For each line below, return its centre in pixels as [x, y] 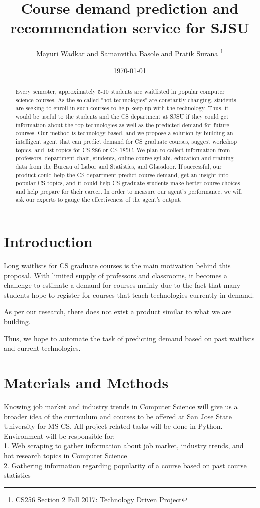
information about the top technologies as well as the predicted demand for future [122, 125]
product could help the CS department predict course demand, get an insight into [122, 175]
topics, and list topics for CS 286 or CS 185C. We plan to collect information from [123, 150]
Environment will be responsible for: [60, 436]
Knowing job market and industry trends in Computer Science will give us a [121, 406]
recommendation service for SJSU [130, 28]
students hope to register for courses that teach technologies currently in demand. [129, 295]
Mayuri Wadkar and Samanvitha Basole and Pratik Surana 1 [130, 53]
